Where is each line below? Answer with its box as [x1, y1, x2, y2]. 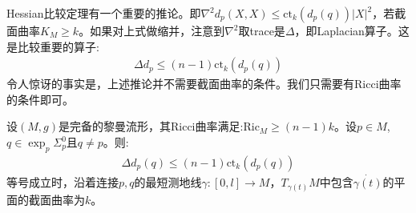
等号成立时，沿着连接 [6, 174, 119, 191]
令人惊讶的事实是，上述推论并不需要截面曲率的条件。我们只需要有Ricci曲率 [6, 75, 402, 92]
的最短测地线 [134, 174, 202, 191]
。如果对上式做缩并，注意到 [79, 22, 225, 38]
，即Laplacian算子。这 [294, 22, 410, 38]
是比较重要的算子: [6, 38, 99, 54]
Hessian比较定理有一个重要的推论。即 [6, 5, 201, 21]
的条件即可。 [6, 90, 74, 107]
